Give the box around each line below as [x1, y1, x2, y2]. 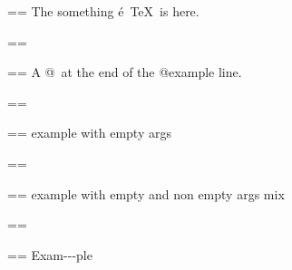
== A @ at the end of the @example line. [7, 63, 242, 82]
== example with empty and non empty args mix [7, 184, 285, 203]
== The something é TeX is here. [7, 2, 200, 20]
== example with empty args [7, 123, 171, 142]
